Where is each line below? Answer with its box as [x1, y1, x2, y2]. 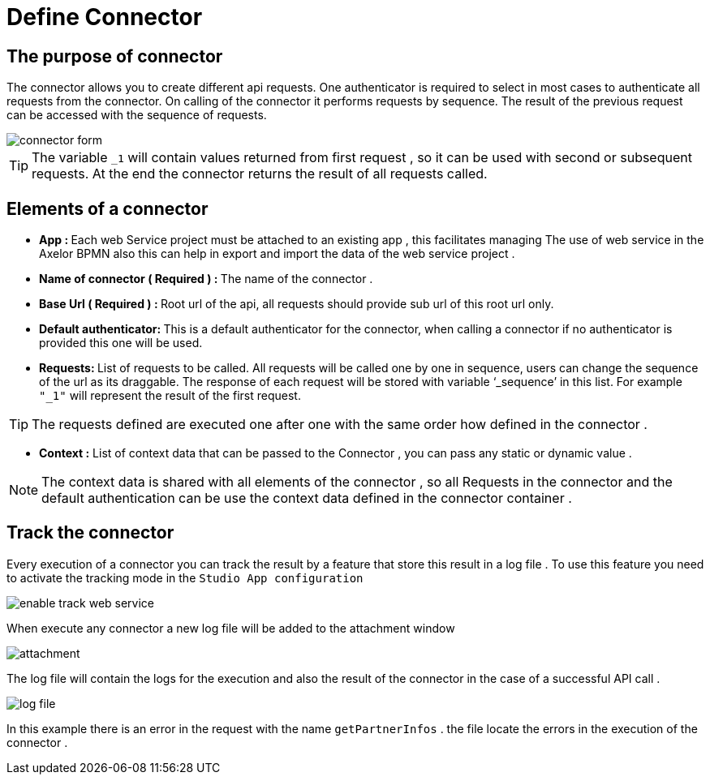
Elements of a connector [6, 198, 209, 219]
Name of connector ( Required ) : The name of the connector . [39, 272, 373, 286]
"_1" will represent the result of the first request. [39, 388, 301, 403]
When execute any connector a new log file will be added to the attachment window [6, 620, 455, 635]
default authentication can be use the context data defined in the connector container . [41, 490, 572, 507]
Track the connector [6, 522, 174, 543]
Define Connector [6, 3, 203, 31]
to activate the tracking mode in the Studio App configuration [6, 570, 364, 585]
